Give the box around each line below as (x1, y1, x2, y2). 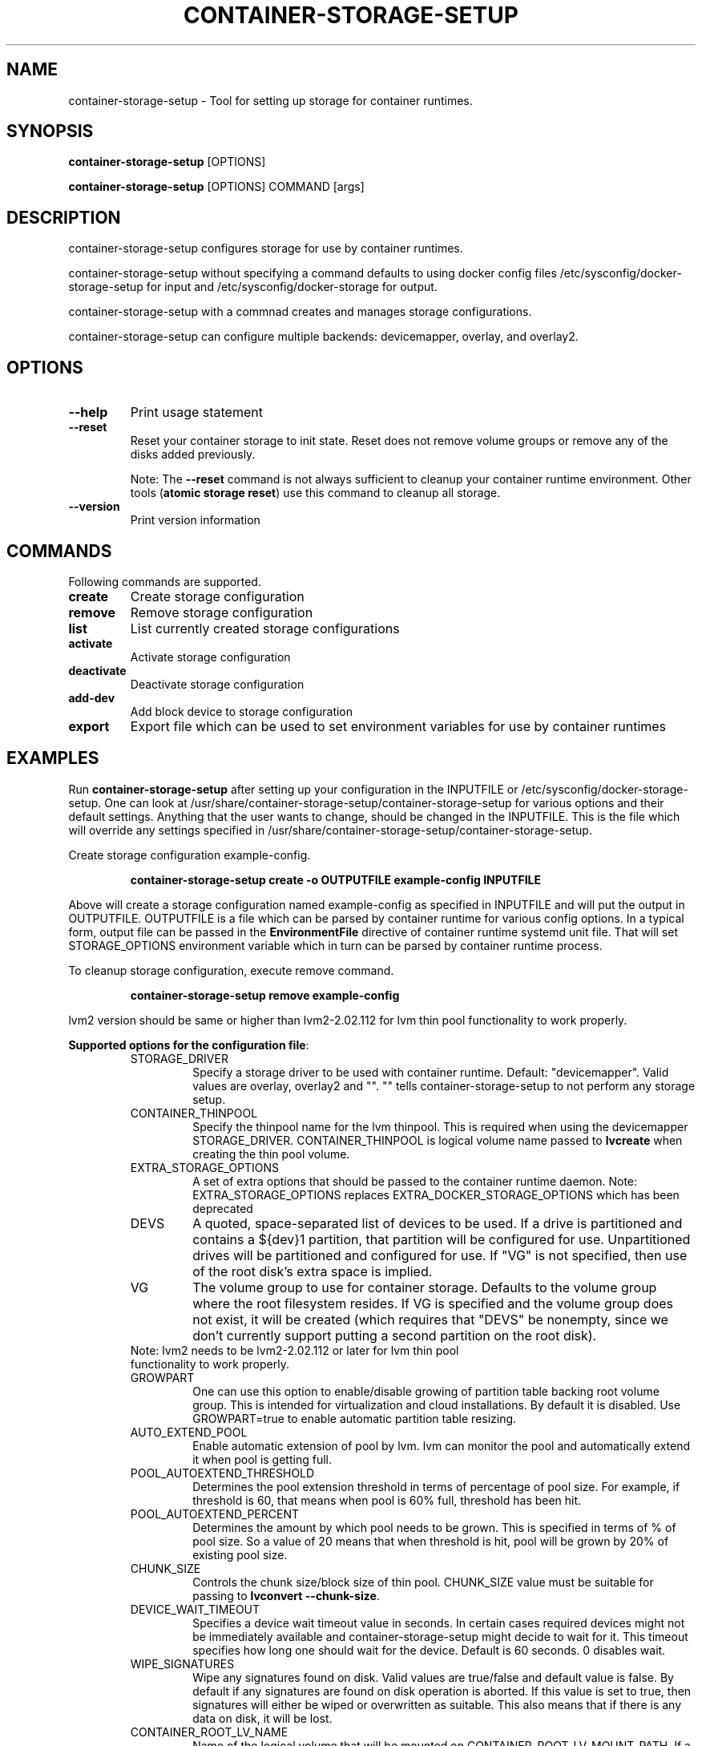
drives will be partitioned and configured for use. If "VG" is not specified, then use (192, 1247, 688, 1263)
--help (68, 404, 108, 421)
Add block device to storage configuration (130, 704, 353, 718)
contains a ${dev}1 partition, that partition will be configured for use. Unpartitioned (192, 1231, 691, 1247)
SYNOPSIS (6, 121, 94, 142)
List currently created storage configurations (130, 620, 400, 637)
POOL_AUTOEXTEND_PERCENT (130, 1506, 299, 1521)
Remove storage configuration (130, 604, 313, 620)
